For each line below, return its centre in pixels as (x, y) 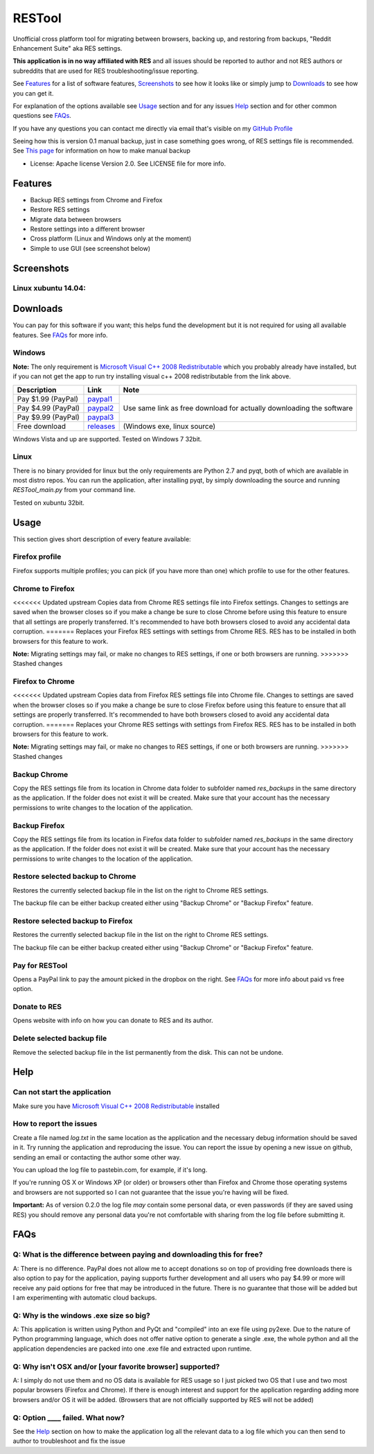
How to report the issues (55, 1124)
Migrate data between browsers (75, 219)
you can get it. (33, 93)
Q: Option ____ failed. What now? (69, 1417)
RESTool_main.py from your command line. (74, 490)
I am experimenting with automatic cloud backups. (85, 1297)
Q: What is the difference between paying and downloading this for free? (138, 1254)
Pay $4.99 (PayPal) (48, 408)
